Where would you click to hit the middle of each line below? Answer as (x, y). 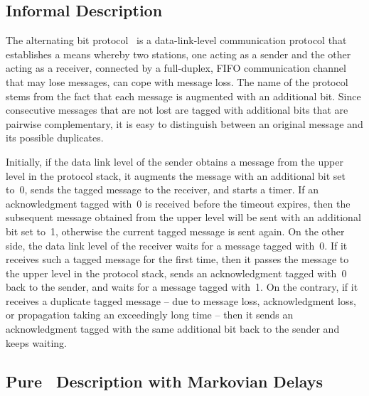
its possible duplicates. (55, 138)
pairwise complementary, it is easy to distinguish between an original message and (184, 123)
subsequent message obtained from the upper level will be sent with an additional (183, 217)
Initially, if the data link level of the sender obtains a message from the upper (175, 161)
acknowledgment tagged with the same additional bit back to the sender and (173, 329)
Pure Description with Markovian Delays (164, 381)
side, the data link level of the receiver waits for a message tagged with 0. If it (177, 245)
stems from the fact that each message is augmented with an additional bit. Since (183, 96)
